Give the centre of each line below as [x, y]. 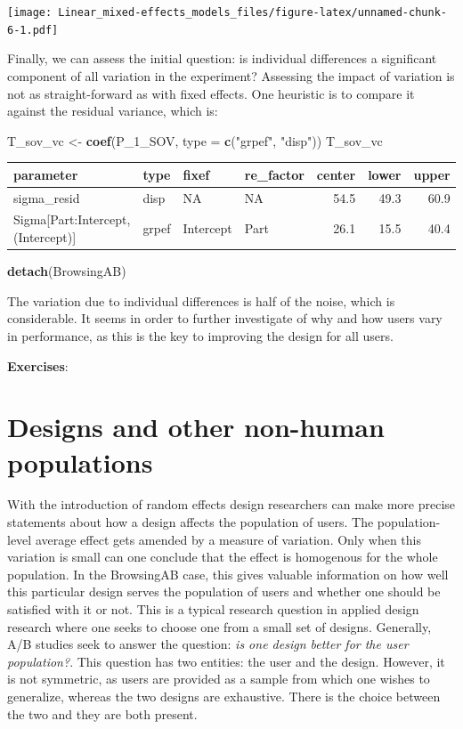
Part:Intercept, [90, 219]
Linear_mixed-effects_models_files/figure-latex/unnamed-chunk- [252, 12]
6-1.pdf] [33, 30]
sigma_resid [47, 197]
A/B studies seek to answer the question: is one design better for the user [208, 644]
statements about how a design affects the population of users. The [191, 522]
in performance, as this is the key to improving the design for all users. [200, 335]
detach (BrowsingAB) [67, 271]
